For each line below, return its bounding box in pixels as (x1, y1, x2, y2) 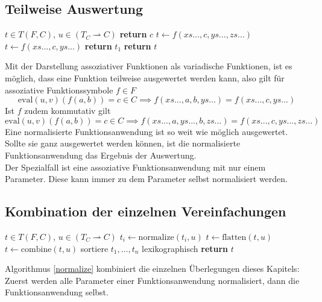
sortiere (80, 242, 109, 254)
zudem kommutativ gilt (24, 104, 111, 117)
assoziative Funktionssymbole (5, 83, 113, 96)
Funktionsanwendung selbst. (5, 286, 109, 298)
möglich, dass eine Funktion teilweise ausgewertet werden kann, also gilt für (5, 71, 285, 84)
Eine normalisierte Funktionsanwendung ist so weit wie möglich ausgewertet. (5, 125, 288, 137)
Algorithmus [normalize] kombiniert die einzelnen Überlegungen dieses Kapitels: (5, 262, 300, 275)
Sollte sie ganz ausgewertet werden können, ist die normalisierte (5, 137, 241, 149)
